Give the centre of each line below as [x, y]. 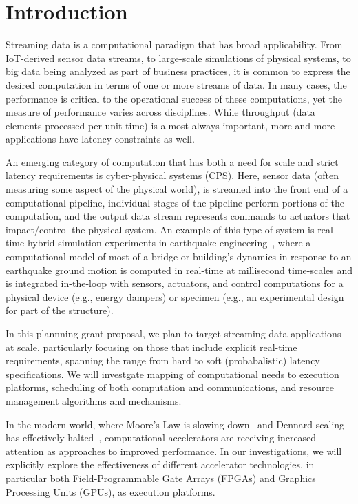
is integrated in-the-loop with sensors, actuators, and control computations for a [175, 283]
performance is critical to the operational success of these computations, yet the [174, 98]
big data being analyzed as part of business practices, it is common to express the [178, 71]
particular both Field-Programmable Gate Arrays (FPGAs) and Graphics [161, 477]
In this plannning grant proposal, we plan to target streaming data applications [173, 333]
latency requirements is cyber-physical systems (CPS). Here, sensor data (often [172, 175]
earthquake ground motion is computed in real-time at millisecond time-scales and [179, 270]
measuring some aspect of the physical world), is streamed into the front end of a [177, 189]
